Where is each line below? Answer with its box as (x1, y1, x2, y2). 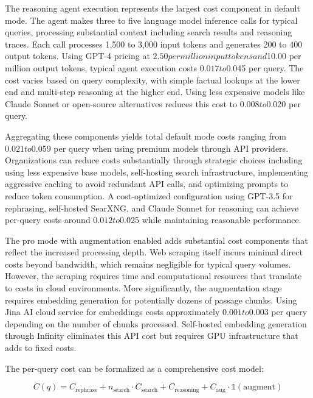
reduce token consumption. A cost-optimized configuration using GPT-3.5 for (5, 189, 293, 202)
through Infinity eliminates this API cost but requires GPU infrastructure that (5, 329, 298, 342)
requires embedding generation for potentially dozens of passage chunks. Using (5, 293, 297, 306)
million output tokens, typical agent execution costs (5, 61, 198, 74)
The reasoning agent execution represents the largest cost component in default (5, 2, 300, 14)
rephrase (75, 386, 98, 393)
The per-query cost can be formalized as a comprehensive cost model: (5, 361, 264, 374)
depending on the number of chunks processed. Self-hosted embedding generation (5, 317, 307, 330)
